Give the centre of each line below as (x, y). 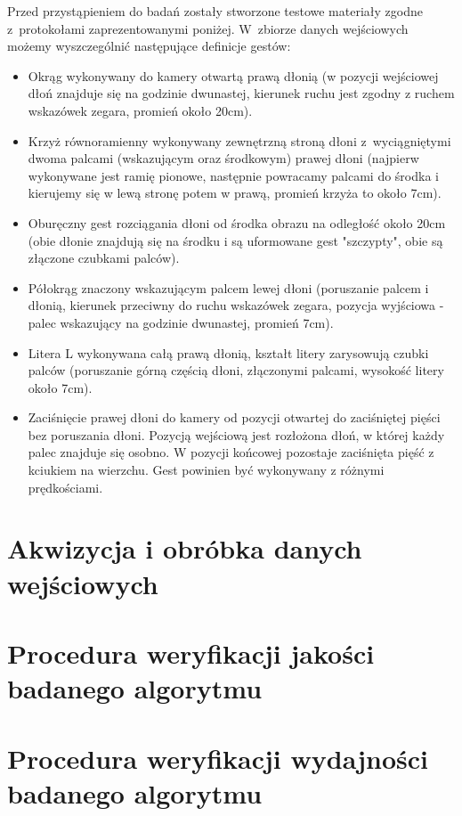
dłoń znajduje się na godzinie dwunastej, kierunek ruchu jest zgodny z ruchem (241, 93)
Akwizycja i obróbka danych (185, 548)
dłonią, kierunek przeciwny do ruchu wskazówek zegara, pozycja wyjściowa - (236, 305)
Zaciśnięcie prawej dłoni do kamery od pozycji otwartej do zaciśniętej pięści (234, 417)
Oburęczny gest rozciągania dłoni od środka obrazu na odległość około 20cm (237, 222)
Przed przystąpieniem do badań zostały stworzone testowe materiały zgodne (215, 11)
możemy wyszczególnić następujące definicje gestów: (149, 46)
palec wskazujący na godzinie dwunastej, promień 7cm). (181, 322)
